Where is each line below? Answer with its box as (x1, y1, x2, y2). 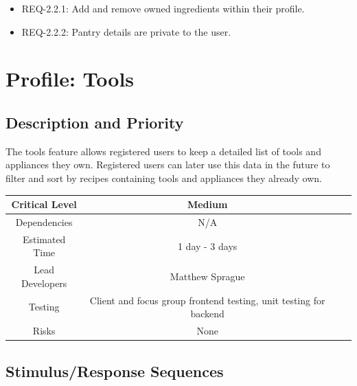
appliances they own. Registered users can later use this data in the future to (5, 157, 330, 172)
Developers (21, 275, 67, 290)
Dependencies (15, 214, 73, 229)
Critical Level (11, 197, 77, 212)
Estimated (22, 231, 66, 246)
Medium (187, 197, 228, 212)
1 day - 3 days (177, 238, 238, 253)
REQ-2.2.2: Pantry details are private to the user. (21, 24, 231, 38)
